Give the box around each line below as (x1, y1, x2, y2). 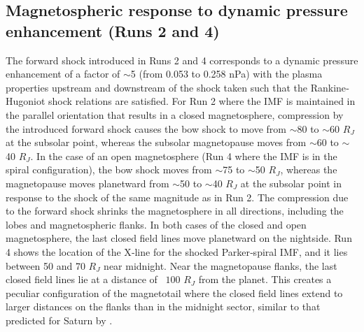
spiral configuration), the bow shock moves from (6, 162, 212, 177)
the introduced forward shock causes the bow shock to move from (6, 121, 286, 136)
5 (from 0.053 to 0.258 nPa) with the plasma (130, 66, 323, 81)
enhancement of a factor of (6, 66, 120, 81)
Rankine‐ (310, 80, 349, 94)
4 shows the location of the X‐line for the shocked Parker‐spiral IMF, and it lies (6, 244, 348, 259)
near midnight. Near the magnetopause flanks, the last (104, 258, 337, 273)
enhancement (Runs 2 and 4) (6, 20, 220, 41)
